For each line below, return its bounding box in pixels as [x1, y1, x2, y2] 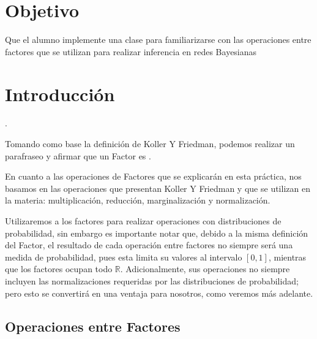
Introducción [5, 81, 115, 106]
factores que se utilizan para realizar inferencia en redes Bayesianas [5, 45, 257, 58]
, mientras [268, 250, 307, 263]
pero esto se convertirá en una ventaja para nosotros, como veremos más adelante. [5, 286, 313, 299]
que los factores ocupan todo [5, 262, 113, 275]
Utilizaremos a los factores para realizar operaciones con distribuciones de [5, 215, 282, 227]
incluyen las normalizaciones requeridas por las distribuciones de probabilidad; [5, 274, 299, 287]
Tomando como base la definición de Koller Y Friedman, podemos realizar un [5, 137, 295, 150]
